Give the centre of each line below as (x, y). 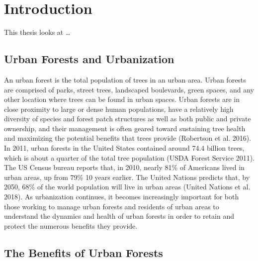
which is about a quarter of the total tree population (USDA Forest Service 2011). (129, 157)
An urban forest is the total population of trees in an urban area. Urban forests (125, 79)
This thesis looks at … (37, 32)
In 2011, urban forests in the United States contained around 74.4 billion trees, (124, 148)
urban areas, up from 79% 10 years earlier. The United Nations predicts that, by (127, 177)
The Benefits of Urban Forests (84, 252)
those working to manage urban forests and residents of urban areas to (112, 206)
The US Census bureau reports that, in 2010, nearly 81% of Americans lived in (124, 167)
